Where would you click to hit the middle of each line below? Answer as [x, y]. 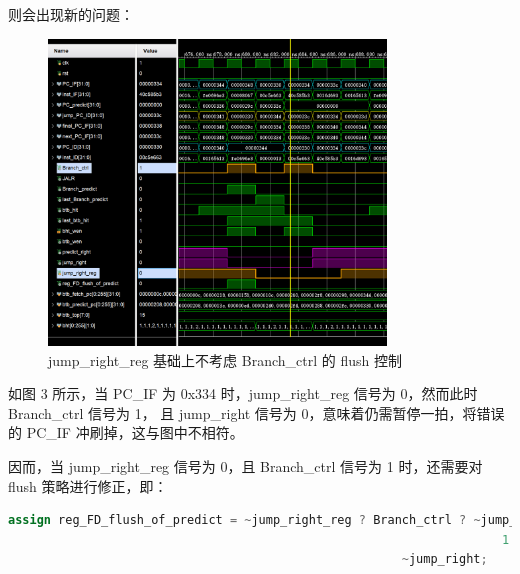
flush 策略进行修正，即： [88, 485]
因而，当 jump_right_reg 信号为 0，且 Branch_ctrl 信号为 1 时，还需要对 [245, 465]
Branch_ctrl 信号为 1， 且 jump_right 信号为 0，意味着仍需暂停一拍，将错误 [256, 412]
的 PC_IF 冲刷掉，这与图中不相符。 [126, 432]
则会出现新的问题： [71, 14]
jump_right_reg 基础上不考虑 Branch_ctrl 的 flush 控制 [225, 359]
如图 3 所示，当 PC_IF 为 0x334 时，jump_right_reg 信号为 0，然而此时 [243, 393]
